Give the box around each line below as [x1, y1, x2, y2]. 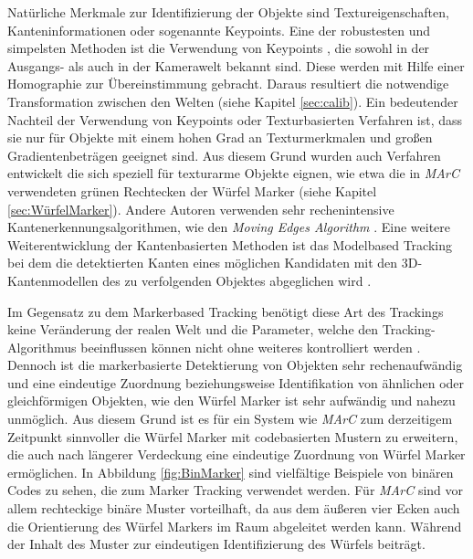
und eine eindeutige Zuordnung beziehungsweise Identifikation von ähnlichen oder [7, 373, 465, 392]
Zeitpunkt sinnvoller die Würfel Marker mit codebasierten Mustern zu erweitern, [7, 427, 458, 446]
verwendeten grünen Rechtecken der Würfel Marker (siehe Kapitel [7, 181, 377, 200]
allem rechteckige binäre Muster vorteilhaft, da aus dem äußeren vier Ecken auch [7, 499, 460, 518]
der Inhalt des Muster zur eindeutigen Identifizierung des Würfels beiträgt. [7, 534, 426, 554]
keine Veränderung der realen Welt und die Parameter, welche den [7, 320, 379, 339]
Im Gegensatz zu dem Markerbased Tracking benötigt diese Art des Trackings [7, 301, 444, 321]
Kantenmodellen [7, 270, 99, 290]
